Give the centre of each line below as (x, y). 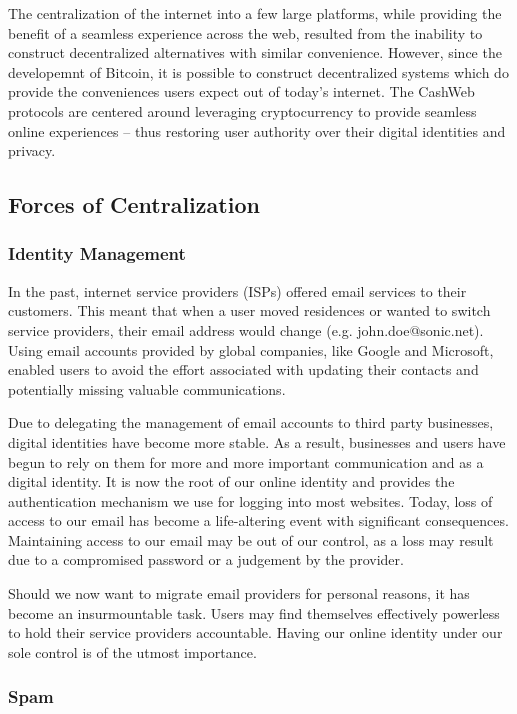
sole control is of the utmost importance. (132, 651)
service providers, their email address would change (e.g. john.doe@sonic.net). (246, 329)
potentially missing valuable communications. (147, 388)
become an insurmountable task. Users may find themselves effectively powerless (254, 612)
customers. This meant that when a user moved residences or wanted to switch (249, 310)
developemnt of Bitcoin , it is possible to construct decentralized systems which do (258, 71)
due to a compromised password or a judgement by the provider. (206, 559)
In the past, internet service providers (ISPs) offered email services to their (237, 290)
